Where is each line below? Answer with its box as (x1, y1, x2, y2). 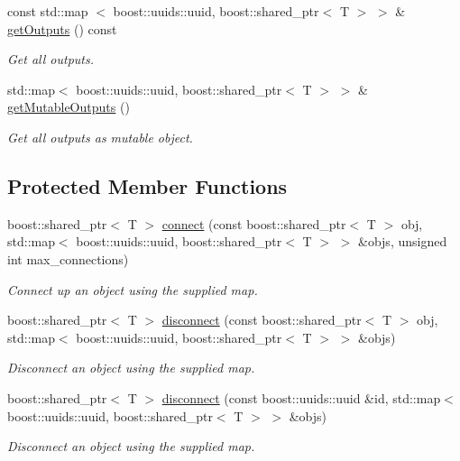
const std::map (7, 2, 88, 20)
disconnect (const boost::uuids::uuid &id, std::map (161, 388, 441, 407)
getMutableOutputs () (7, 97, 130, 116)
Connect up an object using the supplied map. (7, 280, 258, 299)
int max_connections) (7, 249, 129, 268)
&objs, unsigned (358, 232, 447, 251)
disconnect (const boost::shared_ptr (161, 310, 362, 329)
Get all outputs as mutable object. (7, 127, 193, 146)
